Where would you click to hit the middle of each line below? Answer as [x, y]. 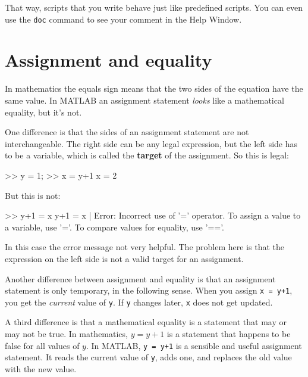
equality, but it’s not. [43, 112]
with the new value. [41, 368]
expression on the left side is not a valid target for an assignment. [124, 258]
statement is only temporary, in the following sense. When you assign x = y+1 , [149, 290]
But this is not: [33, 195]
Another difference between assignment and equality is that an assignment [140, 278]
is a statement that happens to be [229, 334]
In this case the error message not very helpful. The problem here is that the [144, 247]
